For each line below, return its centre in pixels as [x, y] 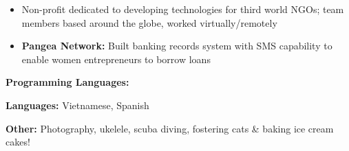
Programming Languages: [67, 82]
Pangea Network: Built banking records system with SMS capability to [177, 46]
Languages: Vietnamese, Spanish [77, 105]
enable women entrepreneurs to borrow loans [116, 59]
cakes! [18, 142]
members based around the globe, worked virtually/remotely [149, 22]
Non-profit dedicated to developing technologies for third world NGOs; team [183, 9]
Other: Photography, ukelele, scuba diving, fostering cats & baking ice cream [170, 128]
